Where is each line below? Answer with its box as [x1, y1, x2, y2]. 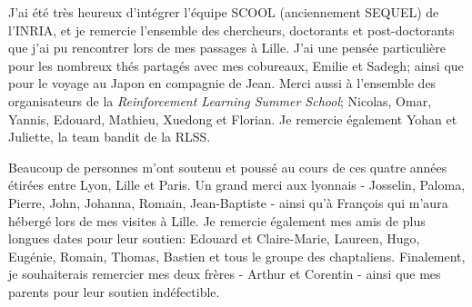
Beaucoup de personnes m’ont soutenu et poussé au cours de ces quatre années [8, 157, 447, 176]
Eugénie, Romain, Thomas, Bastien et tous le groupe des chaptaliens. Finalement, [8, 246, 466, 265]
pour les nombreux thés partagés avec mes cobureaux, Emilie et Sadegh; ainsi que [8, 55, 464, 74]
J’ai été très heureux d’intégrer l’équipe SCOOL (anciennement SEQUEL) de [8, 3, 439, 21]
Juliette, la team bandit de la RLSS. [8, 127, 211, 146]
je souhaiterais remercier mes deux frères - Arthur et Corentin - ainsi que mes [8, 264, 441, 283]
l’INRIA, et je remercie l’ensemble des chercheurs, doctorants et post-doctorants [8, 20, 455, 39]
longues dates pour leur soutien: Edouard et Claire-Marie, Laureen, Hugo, [8, 229, 420, 248]
